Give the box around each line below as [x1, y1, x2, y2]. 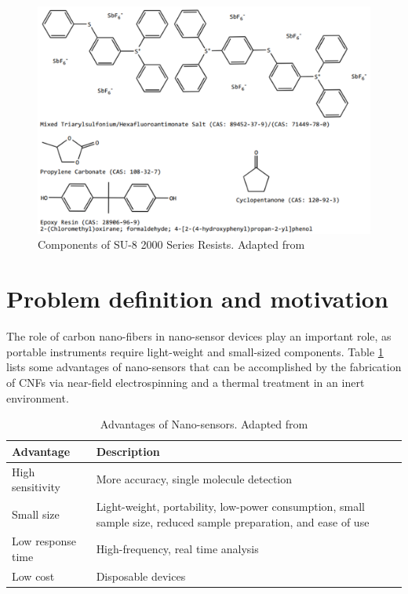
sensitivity [12, 479, 60, 495]
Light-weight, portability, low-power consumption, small [96, 498, 365, 514]
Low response [12, 533, 77, 549]
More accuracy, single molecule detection [96, 471, 293, 487]
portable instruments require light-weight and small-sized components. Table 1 [6, 343, 384, 359]
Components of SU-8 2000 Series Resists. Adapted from [38, 236, 305, 253]
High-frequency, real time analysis [96, 541, 259, 557]
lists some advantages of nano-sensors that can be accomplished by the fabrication [6, 359, 402, 375]
